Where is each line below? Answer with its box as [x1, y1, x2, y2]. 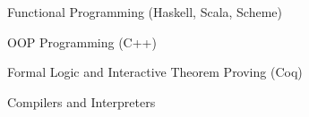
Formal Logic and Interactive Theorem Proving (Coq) [7, 63, 303, 81]
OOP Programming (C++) [7, 32, 157, 51]
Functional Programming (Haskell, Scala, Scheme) [7, 3, 283, 21]
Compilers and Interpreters [7, 92, 156, 111]
